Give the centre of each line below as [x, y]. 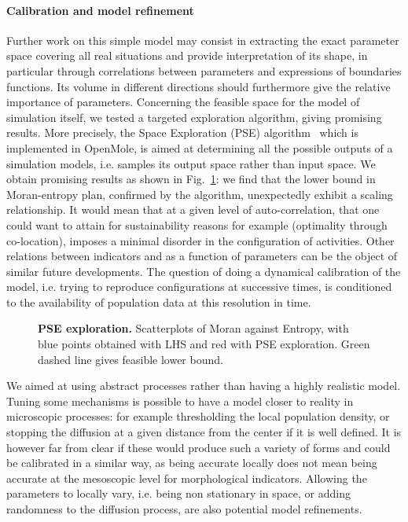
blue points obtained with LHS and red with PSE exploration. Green [204, 344]
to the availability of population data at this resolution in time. [159, 301]
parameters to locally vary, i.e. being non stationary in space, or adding [178, 493]
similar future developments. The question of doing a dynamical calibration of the [204, 271]
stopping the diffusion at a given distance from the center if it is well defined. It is [204, 432]
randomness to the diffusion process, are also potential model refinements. [184, 509]
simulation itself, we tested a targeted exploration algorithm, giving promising [194, 117]
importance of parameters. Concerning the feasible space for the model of [183, 102]
